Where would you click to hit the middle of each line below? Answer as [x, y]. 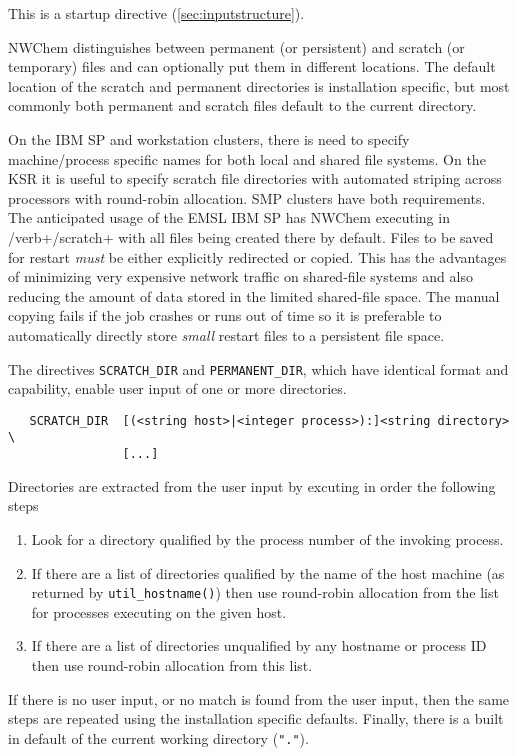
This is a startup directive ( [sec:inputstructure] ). [156, 13]
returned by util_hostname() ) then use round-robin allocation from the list [265, 592]
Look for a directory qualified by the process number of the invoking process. [267, 538]
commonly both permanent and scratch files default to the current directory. [242, 105]
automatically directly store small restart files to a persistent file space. [226, 334]
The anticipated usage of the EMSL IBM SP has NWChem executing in [229, 217]
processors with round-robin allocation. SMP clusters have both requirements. [247, 197]
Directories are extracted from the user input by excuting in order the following [252, 485]
